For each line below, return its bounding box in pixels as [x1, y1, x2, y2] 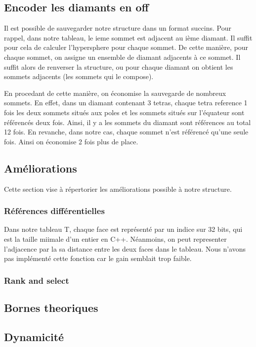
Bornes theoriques [4, 300, 98, 315]
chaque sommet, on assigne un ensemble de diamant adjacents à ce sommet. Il [4, 51, 241, 62]
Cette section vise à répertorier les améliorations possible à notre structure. [4, 183, 232, 194]
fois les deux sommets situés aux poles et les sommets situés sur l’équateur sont [4, 107, 245, 117]
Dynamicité [4, 329, 64, 344]
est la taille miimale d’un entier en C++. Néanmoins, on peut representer [4, 233, 227, 244]
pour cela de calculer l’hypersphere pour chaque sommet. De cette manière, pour [4, 42, 249, 52]
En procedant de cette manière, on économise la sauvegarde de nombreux [4, 87, 226, 98]
